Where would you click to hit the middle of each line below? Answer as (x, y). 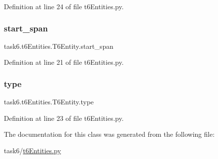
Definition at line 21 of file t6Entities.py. (64, 62)
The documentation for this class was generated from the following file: (109, 134)
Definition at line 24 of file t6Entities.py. (64, 6)
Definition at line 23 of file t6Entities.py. (64, 118)
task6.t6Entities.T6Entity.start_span (59, 46)
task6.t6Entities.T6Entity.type (49, 102)
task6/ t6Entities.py (32, 150)
